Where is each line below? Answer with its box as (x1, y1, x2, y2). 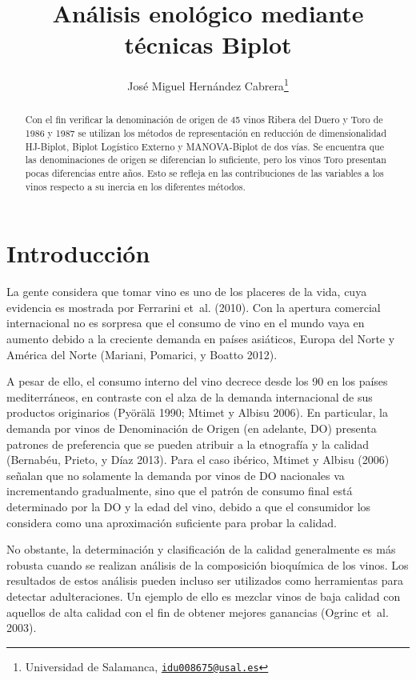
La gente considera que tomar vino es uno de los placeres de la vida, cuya (6, 283, 367, 300)
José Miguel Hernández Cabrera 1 (127, 75, 289, 94)
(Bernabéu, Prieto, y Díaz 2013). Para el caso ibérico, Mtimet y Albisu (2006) (6, 451, 390, 468)
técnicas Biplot (124, 28, 292, 61)
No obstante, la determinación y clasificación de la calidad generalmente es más (6, 541, 396, 558)
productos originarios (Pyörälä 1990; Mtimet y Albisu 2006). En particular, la (6, 404, 388, 421)
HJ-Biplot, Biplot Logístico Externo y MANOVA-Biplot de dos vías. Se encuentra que (25, 139, 384, 153)
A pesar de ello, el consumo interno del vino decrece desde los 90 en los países (6, 373, 388, 390)
